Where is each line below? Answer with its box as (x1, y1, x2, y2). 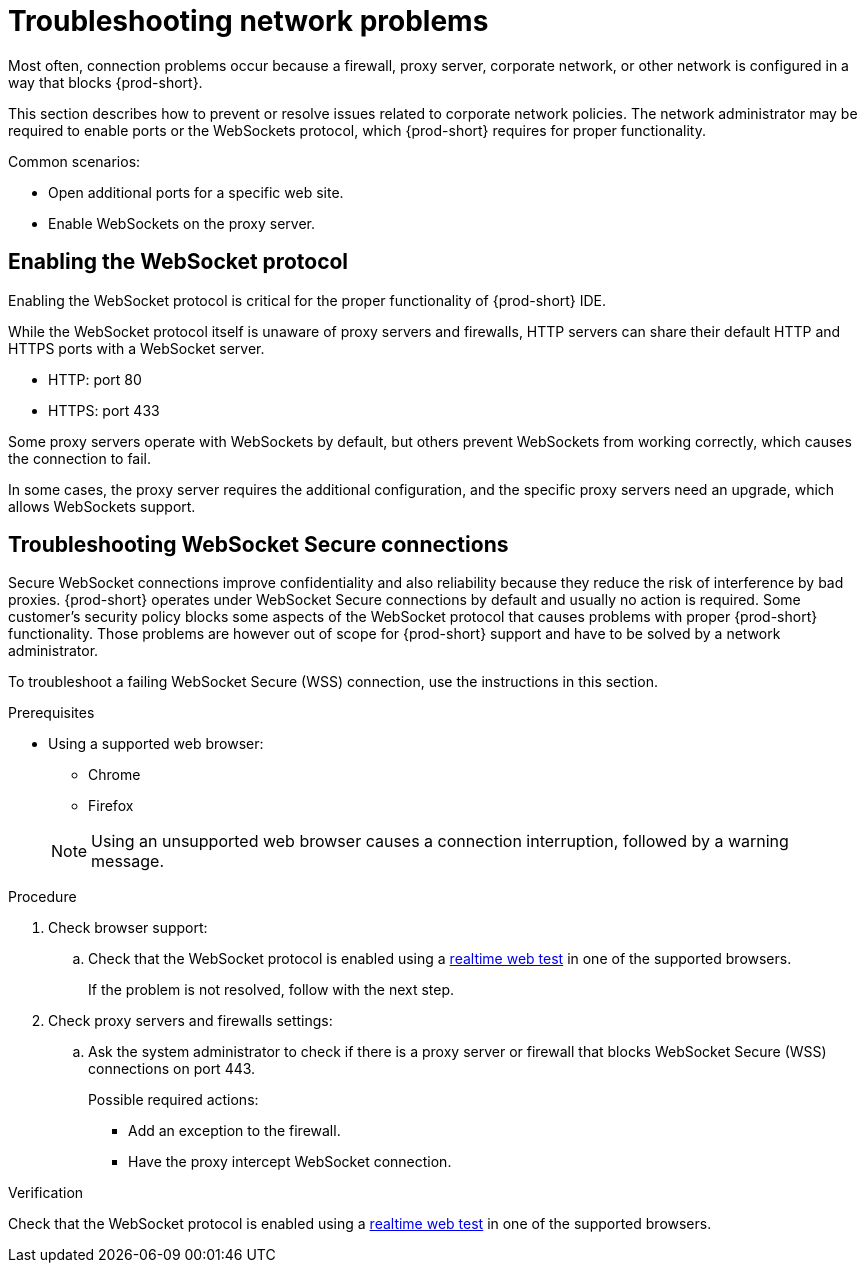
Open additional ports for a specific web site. (48, 183, 344, 201)
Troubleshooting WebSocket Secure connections (8, 532, 509, 558)
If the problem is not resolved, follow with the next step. (88, 981, 455, 999)
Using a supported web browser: (48, 735, 264, 753)
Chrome (88, 766, 141, 784)
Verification (8, 1184, 84, 1202)
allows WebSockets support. (8, 497, 196, 515)
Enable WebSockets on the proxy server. (48, 214, 316, 232)
